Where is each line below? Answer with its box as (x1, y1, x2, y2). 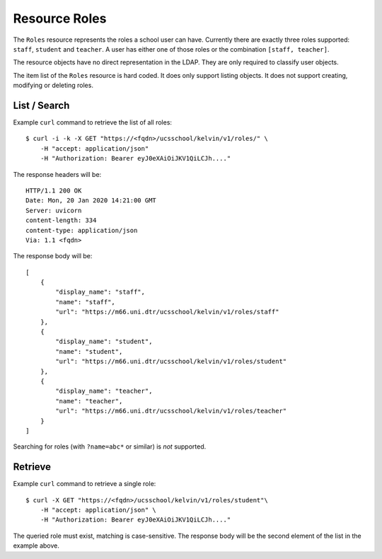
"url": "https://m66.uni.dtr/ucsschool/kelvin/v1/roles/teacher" (55, 407, 287, 415)
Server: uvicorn (25, 206, 82, 214)
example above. (13, 541, 60, 550)
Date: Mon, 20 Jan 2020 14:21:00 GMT (25, 197, 157, 204)
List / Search (13, 99, 70, 111)
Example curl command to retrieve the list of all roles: (13, 118, 173, 127)
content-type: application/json (25, 226, 138, 234)
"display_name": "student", (55, 338, 153, 346)
